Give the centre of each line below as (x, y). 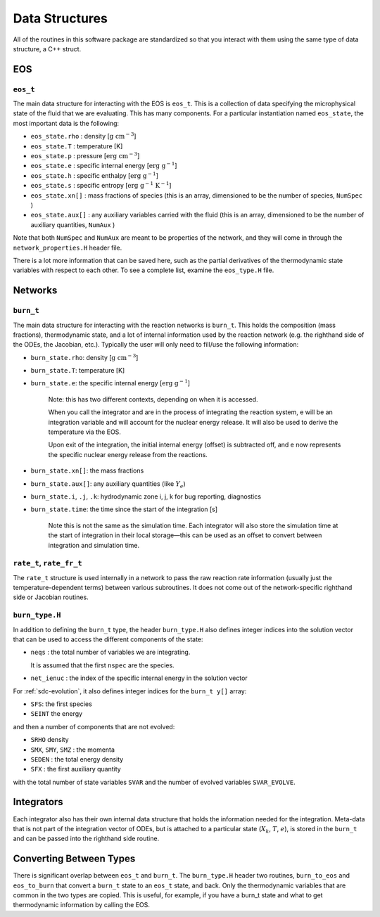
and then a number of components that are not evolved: (94, 726)
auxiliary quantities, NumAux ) (73, 224)
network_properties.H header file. (68, 248)
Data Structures (61, 18)
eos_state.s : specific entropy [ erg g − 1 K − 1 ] (101, 185)
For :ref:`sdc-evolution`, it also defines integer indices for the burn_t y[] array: (130, 691)
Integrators (38, 802)
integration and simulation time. (94, 545)
